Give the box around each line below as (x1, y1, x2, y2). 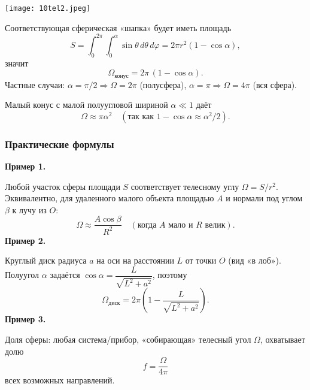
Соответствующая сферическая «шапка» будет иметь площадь (5, 21, 232, 34)
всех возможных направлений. (5, 374, 115, 386)
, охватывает (260, 333, 305, 346)
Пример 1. (5, 160, 46, 172)
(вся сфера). (253, 78, 297, 90)
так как (127, 112, 154, 121)
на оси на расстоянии (96, 254, 174, 267)
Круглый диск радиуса (5, 254, 87, 267)
